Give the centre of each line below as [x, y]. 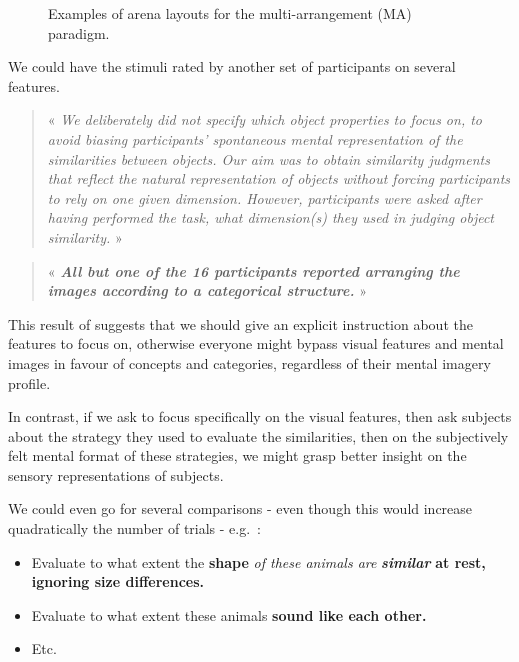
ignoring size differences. [117, 581]
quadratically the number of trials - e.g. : [134, 528]
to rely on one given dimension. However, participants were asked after [264, 197]
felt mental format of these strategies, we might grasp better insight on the [237, 455]
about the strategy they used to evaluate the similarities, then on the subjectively [258, 435]
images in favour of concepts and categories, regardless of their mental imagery [249, 362]
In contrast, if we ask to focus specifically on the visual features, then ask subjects [260, 416]
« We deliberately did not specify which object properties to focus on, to [264, 119]
